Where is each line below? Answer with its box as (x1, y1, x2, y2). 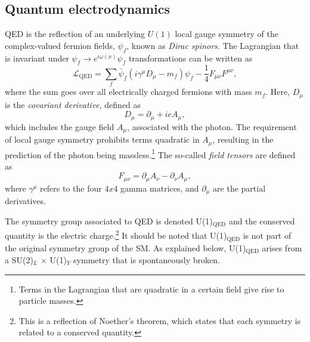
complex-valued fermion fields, (5, 39, 115, 51)
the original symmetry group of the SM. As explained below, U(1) (5, 241, 246, 254)
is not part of (243, 229, 292, 242)
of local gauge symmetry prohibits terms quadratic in (5, 133, 200, 146)
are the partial (213, 181, 266, 194)
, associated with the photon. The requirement (127, 120, 297, 133)
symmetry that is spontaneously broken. (73, 253, 220, 266)
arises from (262, 241, 302, 254)
